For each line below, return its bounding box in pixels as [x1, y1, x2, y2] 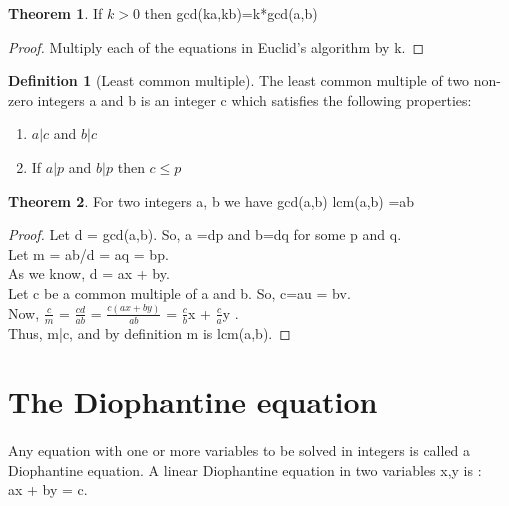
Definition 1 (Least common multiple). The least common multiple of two [8, 70, 470, 91]
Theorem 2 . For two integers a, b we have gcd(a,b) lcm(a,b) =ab [8, 190, 415, 211]
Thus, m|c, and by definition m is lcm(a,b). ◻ [8, 322, 291, 343]
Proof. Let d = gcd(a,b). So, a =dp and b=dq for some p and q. [8, 224, 402, 245]
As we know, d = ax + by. [8, 263, 170, 284]
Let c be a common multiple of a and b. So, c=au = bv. [8, 282, 351, 303]
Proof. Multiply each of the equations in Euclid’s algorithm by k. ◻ [8, 36, 425, 57]
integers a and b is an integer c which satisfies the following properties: [37, 89, 472, 110]
